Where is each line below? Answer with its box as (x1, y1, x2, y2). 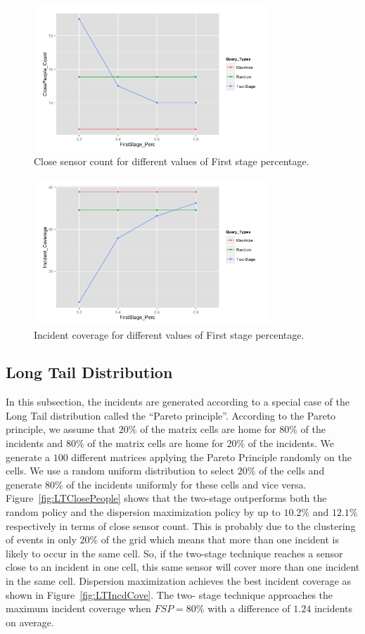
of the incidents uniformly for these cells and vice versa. (66, 477, 307, 491)
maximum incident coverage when (6, 601, 151, 616)
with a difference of (207, 601, 290, 616)
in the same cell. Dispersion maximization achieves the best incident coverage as (6, 574, 352, 588)
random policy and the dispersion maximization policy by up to (6, 505, 281, 519)
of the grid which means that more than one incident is (101, 532, 339, 547)
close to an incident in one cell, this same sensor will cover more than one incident (6, 559, 360, 574)
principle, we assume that (6, 422, 116, 436)
